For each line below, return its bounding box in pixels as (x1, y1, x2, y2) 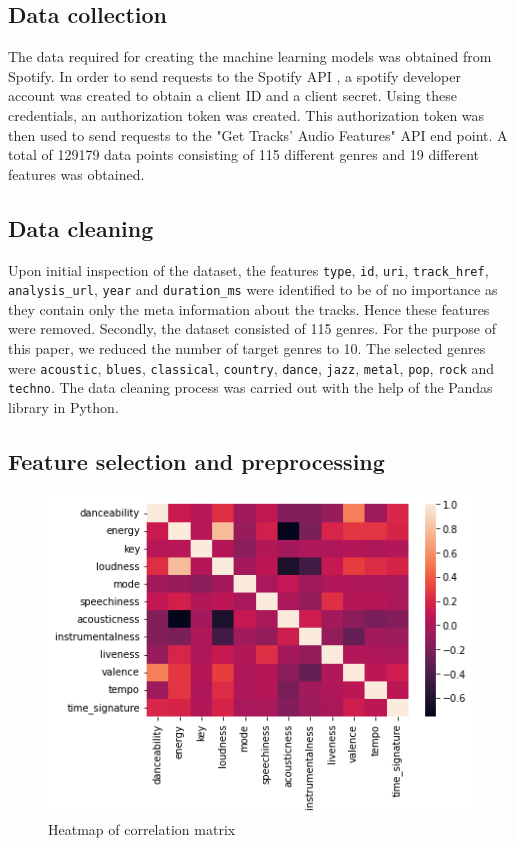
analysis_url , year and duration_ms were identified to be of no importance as (8, 279, 498, 300)
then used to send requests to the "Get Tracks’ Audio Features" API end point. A (8, 124, 508, 145)
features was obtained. (8, 163, 145, 184)
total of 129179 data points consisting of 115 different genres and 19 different (8, 144, 479, 165)
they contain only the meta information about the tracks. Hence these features (8, 298, 490, 319)
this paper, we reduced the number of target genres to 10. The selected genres (8, 338, 486, 359)
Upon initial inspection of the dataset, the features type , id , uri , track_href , (8, 259, 489, 280)
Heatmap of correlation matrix (48, 818, 236, 839)
